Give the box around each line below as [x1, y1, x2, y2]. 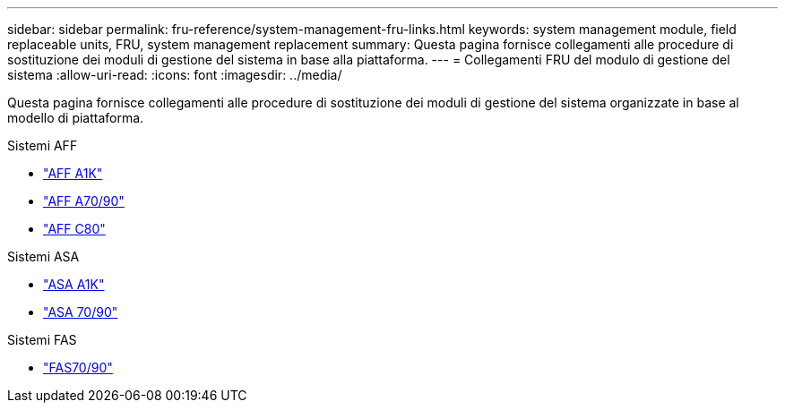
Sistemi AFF [7, 138, 78, 153]
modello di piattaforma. [7, 110, 144, 125]
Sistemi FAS [7, 332, 77, 347]
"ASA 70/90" [43, 304, 118, 320]
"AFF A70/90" [43, 193, 125, 209]
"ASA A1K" [43, 277, 105, 292]
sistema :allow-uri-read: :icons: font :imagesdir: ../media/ [7, 67, 342, 82]
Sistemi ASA [7, 249, 80, 264]
